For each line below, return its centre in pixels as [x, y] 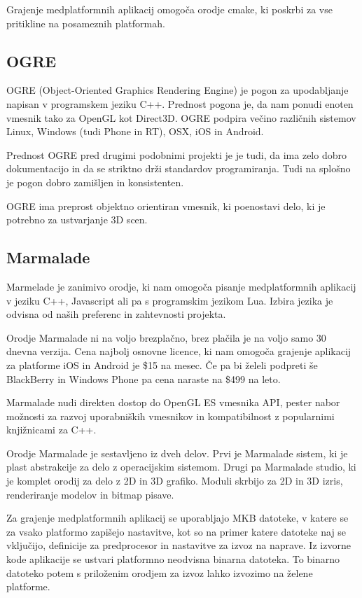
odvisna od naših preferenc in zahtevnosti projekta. [116, 314]
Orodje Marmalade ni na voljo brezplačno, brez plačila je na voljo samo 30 [166, 337]
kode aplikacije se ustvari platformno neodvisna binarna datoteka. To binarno [173, 559]
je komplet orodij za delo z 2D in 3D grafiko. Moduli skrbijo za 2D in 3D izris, [175, 481]
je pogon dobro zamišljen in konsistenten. [95, 182]
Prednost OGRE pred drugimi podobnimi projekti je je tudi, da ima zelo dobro [176, 154]
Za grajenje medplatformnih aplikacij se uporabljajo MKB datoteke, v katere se [177, 518]
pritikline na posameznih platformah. [86, 23]
